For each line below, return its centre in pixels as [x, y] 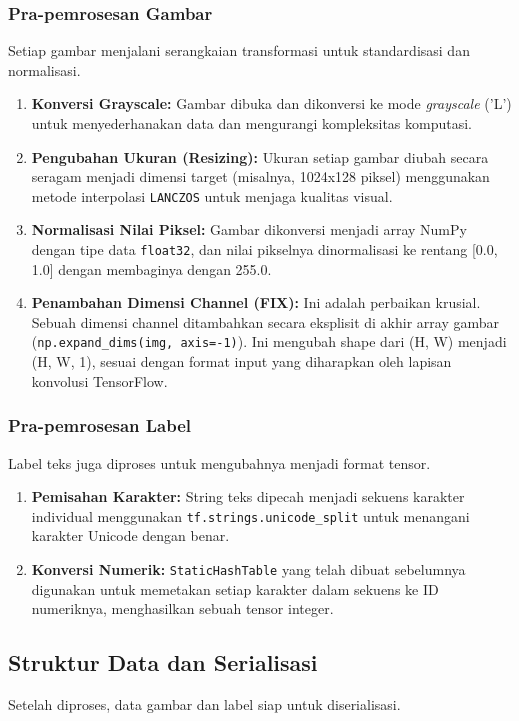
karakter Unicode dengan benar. [130, 535]
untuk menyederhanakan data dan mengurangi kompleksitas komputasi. [251, 123]
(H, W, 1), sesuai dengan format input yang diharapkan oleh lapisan [241, 361]
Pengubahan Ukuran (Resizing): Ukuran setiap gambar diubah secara [260, 156]
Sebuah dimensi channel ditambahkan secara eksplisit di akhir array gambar [265, 321]
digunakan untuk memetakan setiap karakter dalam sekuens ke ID [235, 588]
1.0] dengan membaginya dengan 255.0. [151, 268]
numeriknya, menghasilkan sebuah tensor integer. [182, 608]
